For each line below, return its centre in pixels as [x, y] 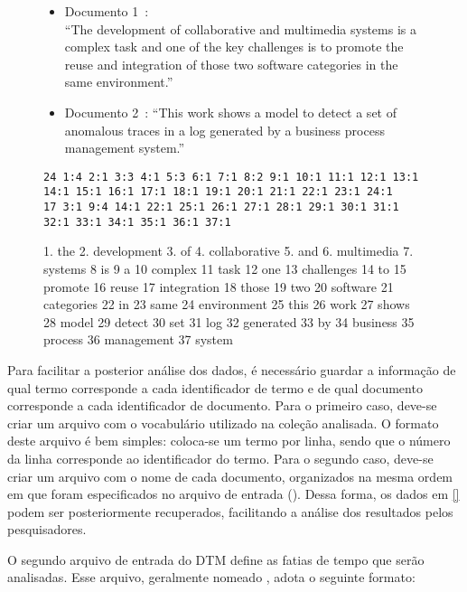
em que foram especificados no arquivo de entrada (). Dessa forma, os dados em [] [233, 494]
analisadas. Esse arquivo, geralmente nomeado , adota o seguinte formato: [211, 577]
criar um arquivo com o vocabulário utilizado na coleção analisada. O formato [223, 423]
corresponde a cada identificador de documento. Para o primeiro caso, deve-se [222, 405]
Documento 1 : [107, 11]
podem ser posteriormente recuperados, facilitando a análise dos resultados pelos [230, 511]
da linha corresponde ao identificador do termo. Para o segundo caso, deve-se [220, 458]
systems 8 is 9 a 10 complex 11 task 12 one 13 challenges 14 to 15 [225, 268]
